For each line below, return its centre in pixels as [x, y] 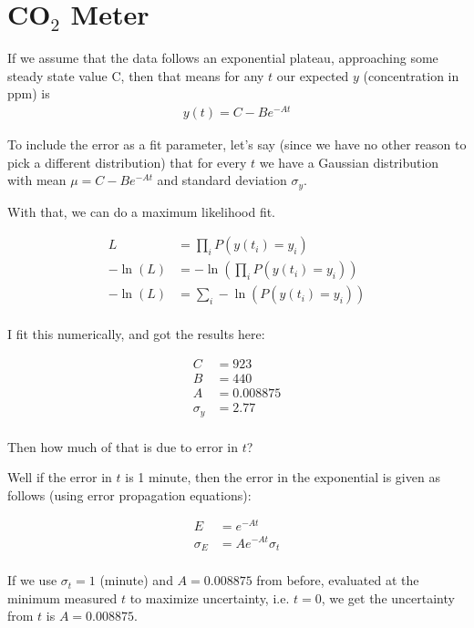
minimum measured [62, 597]
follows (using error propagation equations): [129, 494]
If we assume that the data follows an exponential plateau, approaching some [223, 58]
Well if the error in [60, 477]
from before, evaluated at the [338, 580]
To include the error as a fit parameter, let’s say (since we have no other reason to [237, 144]
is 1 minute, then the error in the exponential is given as [283, 477]
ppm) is [29, 93]
